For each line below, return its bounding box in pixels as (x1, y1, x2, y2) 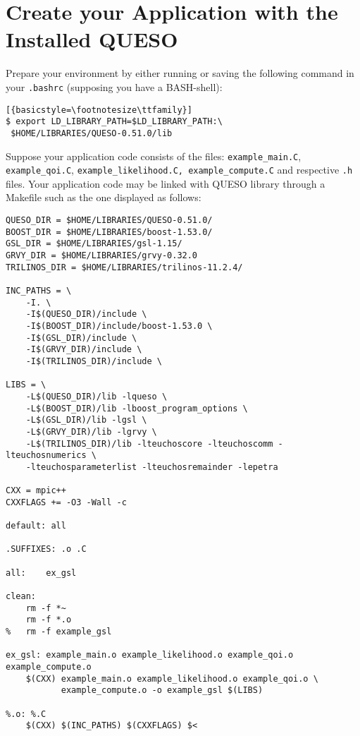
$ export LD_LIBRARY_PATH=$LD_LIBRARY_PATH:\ (6, 116, 223, 127)
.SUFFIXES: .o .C (6, 544, 87, 555)
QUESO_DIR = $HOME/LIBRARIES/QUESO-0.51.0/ (6, 215, 213, 226)
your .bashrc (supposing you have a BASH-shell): (6, 79, 223, 94)
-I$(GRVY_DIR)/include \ (25, 344, 142, 355)
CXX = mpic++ (6, 485, 66, 496)
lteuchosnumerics (6, 450, 87, 461)
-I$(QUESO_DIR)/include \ (25, 309, 147, 320)
